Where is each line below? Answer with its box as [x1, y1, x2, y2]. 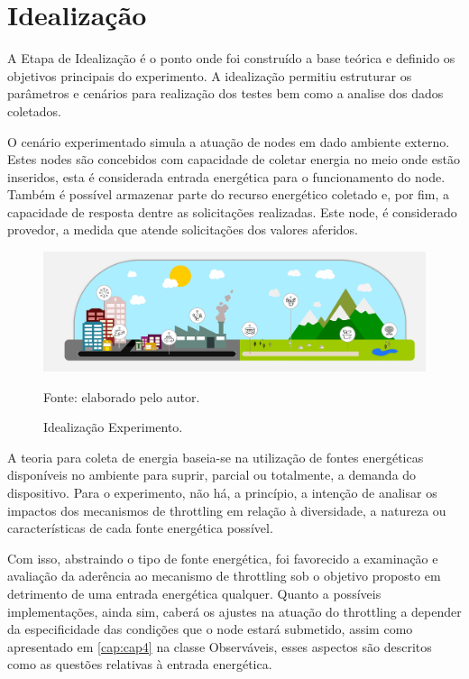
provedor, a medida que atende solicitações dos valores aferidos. [7, 220, 359, 239]
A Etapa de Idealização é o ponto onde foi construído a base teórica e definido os [7, 49, 455, 68]
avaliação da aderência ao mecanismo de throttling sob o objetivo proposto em [7, 566, 441, 585]
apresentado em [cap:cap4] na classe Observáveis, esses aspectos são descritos [7, 637, 432, 656]
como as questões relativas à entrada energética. [7, 655, 272, 674]
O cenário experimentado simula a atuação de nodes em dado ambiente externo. [7, 132, 450, 151]
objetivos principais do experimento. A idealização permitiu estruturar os [7, 66, 412, 85]
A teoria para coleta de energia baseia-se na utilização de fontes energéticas [7, 447, 424, 466]
